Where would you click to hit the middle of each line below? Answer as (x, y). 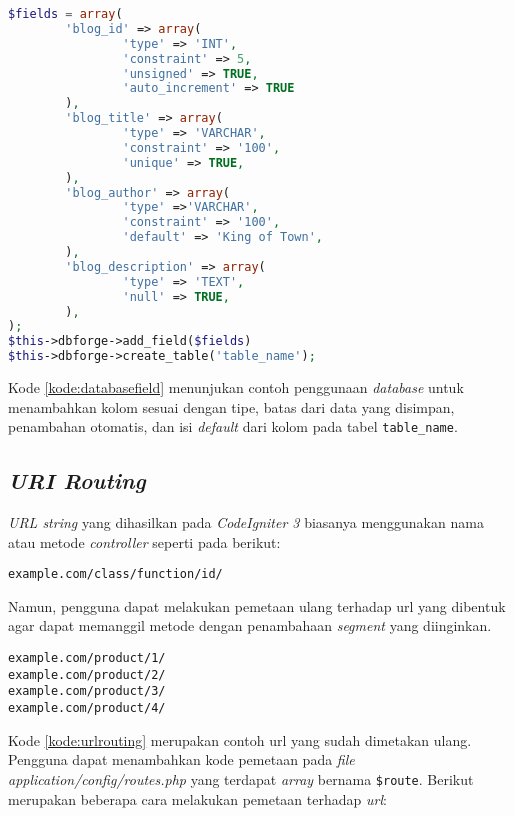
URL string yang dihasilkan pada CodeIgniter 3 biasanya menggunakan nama (246, 522)
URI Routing (77, 480)
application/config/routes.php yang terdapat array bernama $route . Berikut (241, 778)
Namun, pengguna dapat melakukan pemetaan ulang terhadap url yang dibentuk (257, 605)
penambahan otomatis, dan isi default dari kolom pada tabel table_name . (233, 426)
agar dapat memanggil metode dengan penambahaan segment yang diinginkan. (250, 625)
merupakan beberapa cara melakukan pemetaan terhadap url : (197, 798)
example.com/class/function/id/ (115, 574)
